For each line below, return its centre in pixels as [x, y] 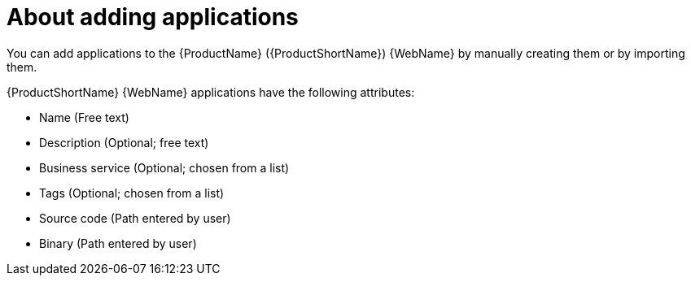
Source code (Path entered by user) [135, 218]
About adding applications [153, 17]
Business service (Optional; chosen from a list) [164, 167]
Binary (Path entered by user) [118, 243]
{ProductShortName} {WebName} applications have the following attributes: [211, 92]
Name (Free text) [84, 117]
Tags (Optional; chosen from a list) [132, 193]
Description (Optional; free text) [124, 142]
